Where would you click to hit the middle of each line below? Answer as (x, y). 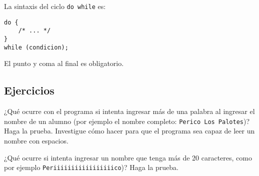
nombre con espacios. (36, 140)
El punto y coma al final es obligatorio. (64, 63)
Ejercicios (29, 90)
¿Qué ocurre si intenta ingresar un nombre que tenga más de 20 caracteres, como (128, 157)
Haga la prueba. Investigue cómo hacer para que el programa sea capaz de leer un (129, 131)
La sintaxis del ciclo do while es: (55, 6)
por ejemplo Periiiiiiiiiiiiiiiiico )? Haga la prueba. (91, 167)
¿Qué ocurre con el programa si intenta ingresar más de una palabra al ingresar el (129, 111)
